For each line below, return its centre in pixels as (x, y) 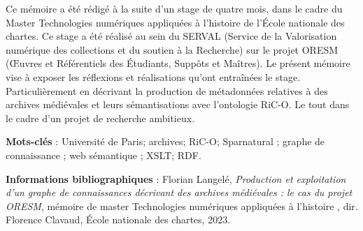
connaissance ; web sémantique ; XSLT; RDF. (104, 155)
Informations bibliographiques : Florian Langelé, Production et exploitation (176, 178)
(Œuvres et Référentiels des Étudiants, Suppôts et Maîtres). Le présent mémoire (178, 63)
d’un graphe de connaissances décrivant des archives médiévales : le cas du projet (179, 192)
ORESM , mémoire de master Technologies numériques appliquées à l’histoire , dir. (182, 206)
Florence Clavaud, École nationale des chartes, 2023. (118, 219)
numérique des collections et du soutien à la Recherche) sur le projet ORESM (172, 49)
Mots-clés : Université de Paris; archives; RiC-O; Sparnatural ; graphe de (165, 141)
